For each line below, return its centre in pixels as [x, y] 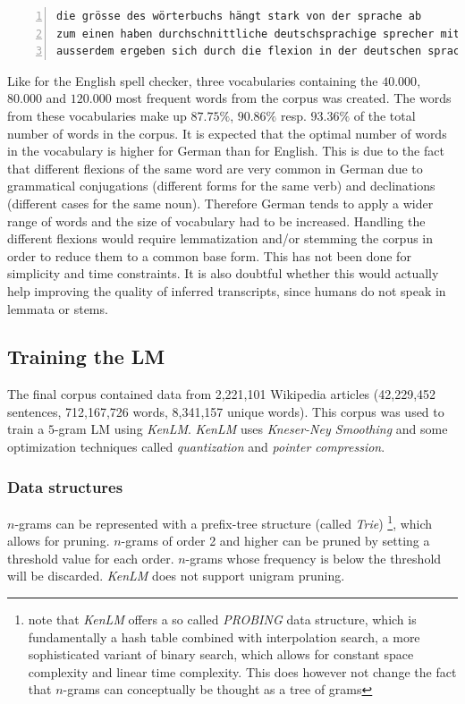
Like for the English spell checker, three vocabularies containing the [193, 80]
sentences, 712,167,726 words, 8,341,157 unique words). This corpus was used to [226, 411]
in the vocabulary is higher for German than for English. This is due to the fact [226, 151]
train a [26, 429]
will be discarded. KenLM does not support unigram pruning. [176, 576]
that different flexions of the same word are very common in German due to [215, 168]
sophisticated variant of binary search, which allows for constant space [221, 654]
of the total [385, 115]
